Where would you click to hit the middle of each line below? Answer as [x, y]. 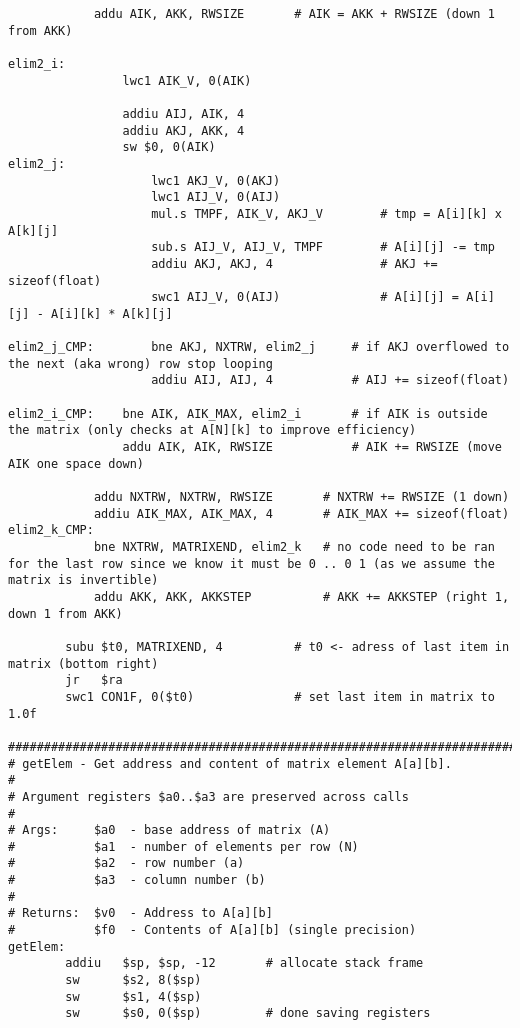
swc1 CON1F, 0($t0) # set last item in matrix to [280, 696]
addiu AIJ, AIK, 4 [183, 113]
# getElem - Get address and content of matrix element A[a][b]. [230, 763]
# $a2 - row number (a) [126, 863]
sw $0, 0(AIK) [169, 147]
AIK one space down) [76, 463]
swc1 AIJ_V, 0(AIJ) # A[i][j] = [305, 297]
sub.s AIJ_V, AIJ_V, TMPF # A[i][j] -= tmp [323, 247]
